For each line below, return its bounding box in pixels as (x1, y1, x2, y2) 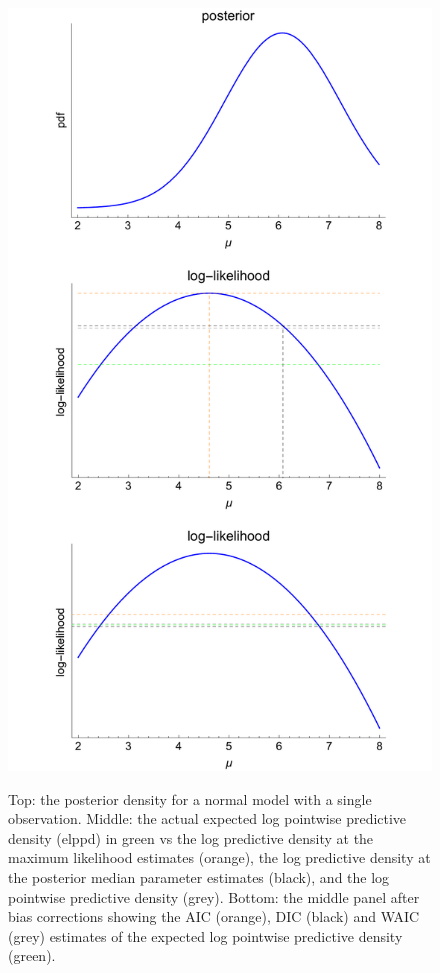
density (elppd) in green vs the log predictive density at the (8, 827, 374, 848)
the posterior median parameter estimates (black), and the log (8, 867, 390, 888)
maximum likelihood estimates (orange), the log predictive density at (8, 847, 431, 868)
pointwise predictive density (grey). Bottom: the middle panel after (8, 886, 420, 907)
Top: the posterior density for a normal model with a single (8, 788, 372, 809)
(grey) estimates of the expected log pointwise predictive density (8, 925, 403, 946)
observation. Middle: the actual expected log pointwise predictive (8, 808, 407, 829)
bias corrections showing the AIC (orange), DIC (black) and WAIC (8, 906, 420, 927)
